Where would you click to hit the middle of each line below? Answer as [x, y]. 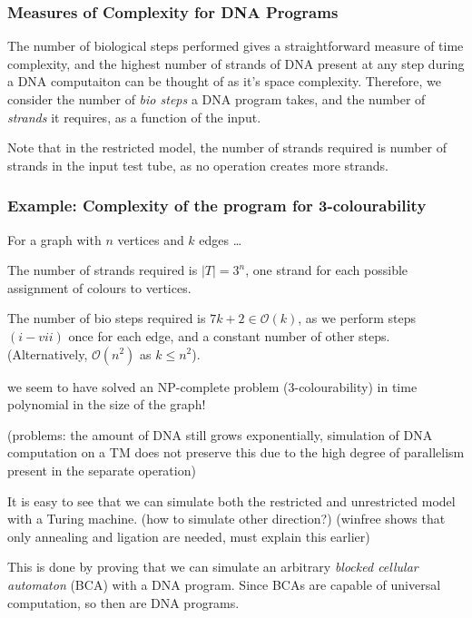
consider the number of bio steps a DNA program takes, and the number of [216, 99]
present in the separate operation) [102, 470]
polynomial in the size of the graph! [107, 404]
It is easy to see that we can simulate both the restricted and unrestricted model [231, 500]
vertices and [151, 239]
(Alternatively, [48, 353]
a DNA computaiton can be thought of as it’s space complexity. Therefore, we [225, 81]
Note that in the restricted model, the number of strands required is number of [227, 147]
